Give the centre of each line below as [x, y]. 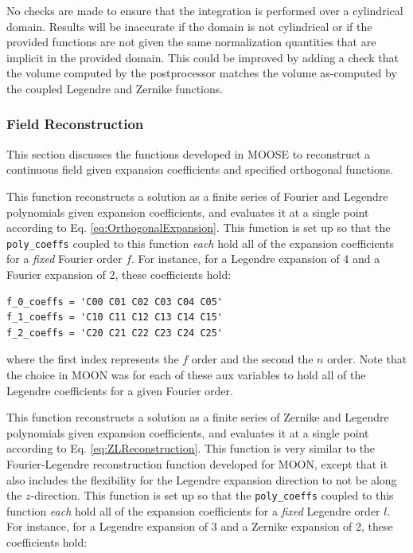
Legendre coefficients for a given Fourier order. [120, 390]
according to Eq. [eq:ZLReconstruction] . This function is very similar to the [191, 448]
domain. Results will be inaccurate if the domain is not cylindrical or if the [189, 26]
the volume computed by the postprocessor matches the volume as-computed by [202, 73]
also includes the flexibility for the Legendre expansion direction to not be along [202, 479]
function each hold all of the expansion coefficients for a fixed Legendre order [193, 510]
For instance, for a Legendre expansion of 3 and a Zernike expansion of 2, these [200, 526]
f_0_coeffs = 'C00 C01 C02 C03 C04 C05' [115, 302]
